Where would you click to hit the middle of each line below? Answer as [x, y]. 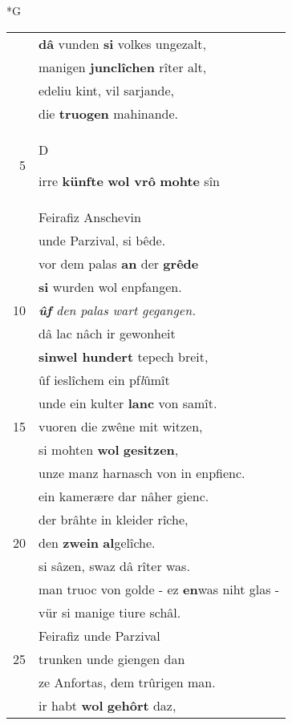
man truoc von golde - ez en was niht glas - [159, 589]
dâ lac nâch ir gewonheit [107, 333]
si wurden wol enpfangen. [110, 286]
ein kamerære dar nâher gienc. [124, 496]
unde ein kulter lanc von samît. [128, 403]
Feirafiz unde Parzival [99, 635]
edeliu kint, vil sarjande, [107, 90]
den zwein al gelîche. [97, 542]
